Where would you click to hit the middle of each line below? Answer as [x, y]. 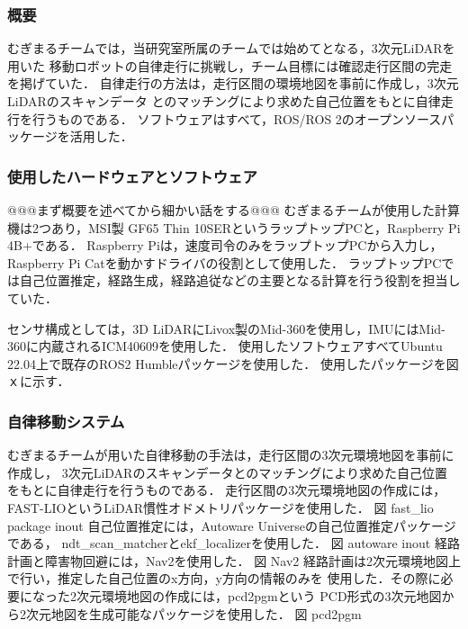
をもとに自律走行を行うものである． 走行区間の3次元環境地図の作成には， [227, 490]
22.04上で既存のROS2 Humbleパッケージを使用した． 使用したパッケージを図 [233, 363]
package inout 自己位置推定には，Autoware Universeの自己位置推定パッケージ [232, 525]
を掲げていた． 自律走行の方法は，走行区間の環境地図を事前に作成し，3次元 [233, 83]
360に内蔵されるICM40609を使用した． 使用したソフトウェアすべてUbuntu [225, 346]
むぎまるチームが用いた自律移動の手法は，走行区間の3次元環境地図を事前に [231, 455]
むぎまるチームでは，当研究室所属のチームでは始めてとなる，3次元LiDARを [231, 48]
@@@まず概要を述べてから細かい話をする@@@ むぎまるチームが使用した [221, 210]
